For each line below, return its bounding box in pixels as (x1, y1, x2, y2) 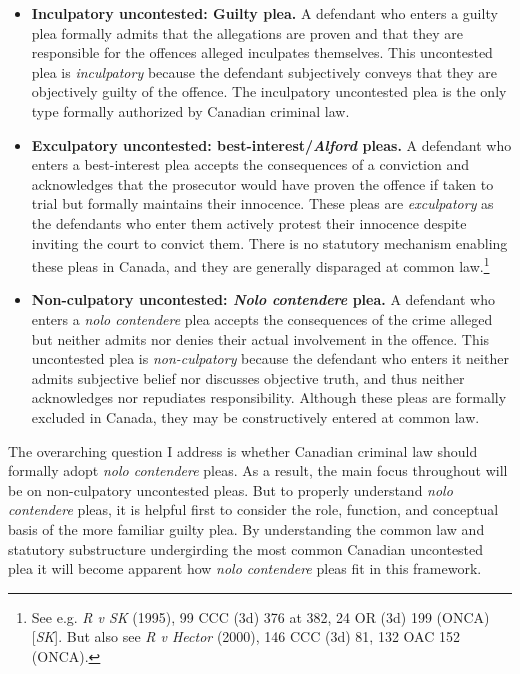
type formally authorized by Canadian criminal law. (31, 100, 350, 121)
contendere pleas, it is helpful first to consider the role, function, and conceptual (8, 499, 499, 520)
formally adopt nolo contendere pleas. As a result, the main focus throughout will (8, 460, 508, 481)
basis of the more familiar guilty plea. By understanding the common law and (8, 518, 485, 539)
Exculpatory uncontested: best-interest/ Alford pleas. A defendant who (31, 134, 512, 155)
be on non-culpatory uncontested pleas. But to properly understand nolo (8, 479, 453, 500)
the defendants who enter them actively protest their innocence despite (31, 212, 467, 233)
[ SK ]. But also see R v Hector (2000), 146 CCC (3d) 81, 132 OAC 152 (31, 626, 460, 647)
